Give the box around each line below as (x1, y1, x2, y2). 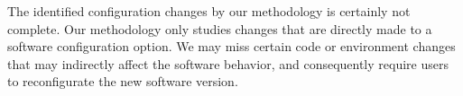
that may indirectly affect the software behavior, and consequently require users (7, 54, 449, 73)
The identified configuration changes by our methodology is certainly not (7, 2, 411, 20)
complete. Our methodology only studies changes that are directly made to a (7, 19, 432, 38)
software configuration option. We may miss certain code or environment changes (7, 37, 456, 56)
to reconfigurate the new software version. (7, 72, 238, 91)
